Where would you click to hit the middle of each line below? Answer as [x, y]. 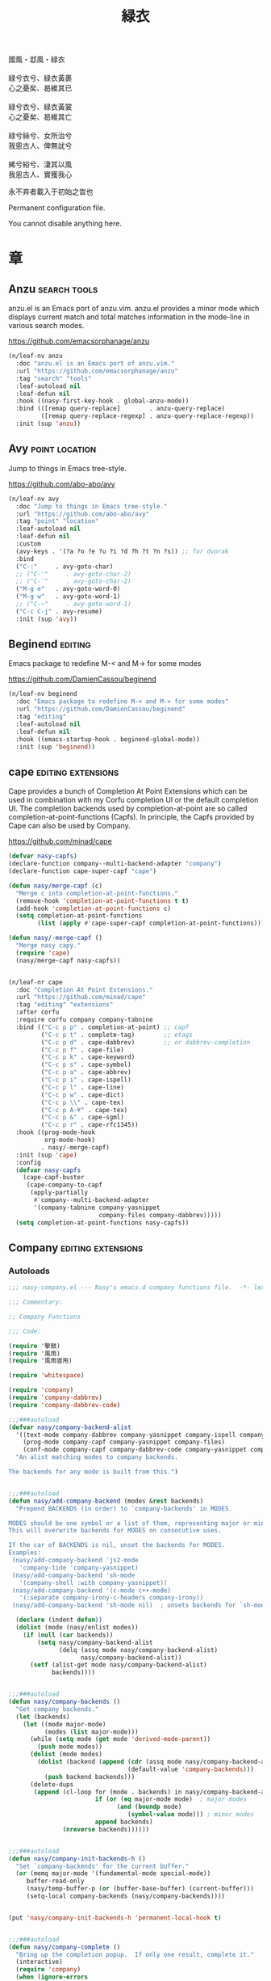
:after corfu [38, 1012]
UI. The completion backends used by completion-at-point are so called [128, 808]
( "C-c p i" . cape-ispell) [86, 1080]
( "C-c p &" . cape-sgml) [83, 1117]
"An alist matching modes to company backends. [97, 1457]
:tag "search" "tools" [54, 378]
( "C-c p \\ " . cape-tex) [83, 1102]
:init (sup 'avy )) [47, 619]
